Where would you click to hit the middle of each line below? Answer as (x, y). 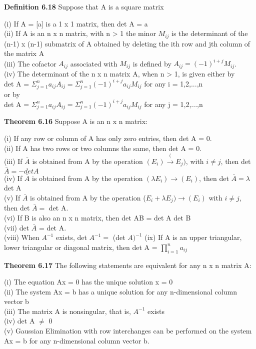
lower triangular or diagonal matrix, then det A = (81, 247)
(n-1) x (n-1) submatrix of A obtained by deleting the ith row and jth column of (127, 43)
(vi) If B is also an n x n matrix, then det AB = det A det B (97, 217)
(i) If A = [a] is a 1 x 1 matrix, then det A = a (76, 23)
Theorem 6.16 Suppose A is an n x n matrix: (76, 121)
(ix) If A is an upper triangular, (193, 237)
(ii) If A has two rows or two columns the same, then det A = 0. (103, 148)
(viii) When (22, 237)
